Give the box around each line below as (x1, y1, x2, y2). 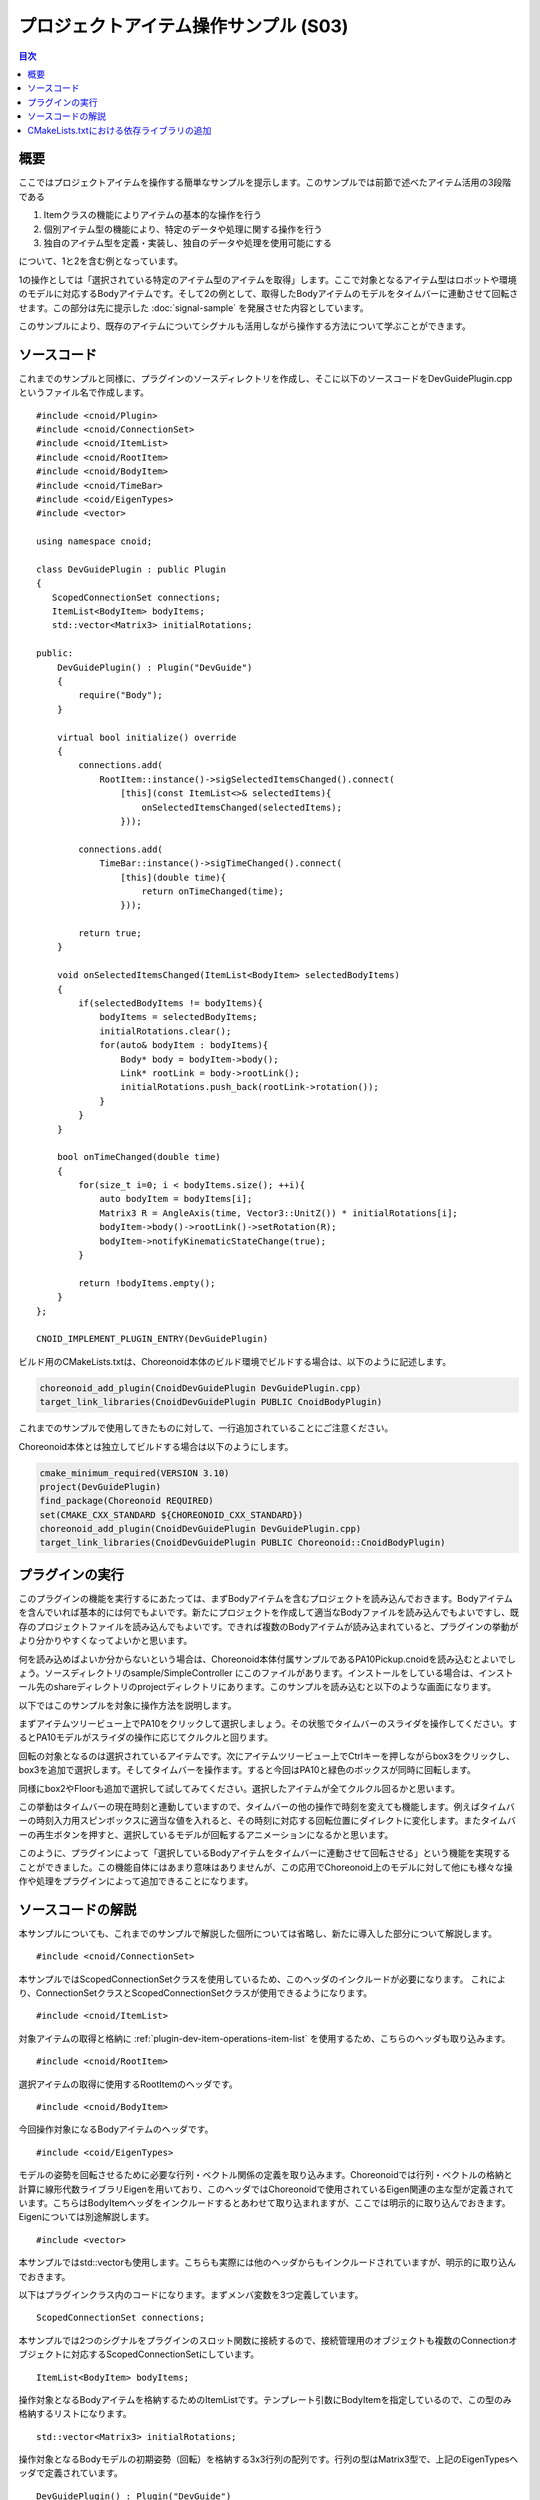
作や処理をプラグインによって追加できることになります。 (18, 1875, 254, 1887)
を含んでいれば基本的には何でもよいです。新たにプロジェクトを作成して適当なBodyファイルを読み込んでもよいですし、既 (18, 1606, 520, 1619)
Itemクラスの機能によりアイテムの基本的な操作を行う (43, 209, 262, 221)
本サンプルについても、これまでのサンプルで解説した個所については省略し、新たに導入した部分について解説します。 (18, 1927, 498, 1939)
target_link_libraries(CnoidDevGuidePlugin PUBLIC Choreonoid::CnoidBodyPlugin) (39, 1537, 446, 1549)
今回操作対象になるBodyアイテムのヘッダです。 (18, 2123, 214, 2135)
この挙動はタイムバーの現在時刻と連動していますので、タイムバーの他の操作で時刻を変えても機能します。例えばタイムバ (18, 1801, 515, 1813)
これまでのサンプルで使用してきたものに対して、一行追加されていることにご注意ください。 (18, 1422, 394, 1434)
